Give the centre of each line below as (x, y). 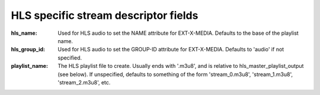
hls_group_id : (28, 50)
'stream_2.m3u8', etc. (84, 82)
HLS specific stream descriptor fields (105, 15)
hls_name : (24, 33)
